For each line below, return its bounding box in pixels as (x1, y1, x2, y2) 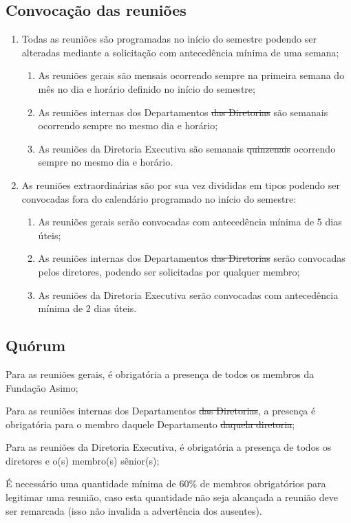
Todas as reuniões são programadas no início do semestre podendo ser (21, 32, 317, 46)
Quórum (6, 335, 66, 356)
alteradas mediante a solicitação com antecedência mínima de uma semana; (21, 45, 339, 59)
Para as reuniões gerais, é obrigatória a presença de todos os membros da (6, 366, 315, 381)
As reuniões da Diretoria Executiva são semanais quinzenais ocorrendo (38, 141, 336, 155)
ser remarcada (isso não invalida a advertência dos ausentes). (6, 503, 262, 518)
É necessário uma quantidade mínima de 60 (6, 476, 189, 491)
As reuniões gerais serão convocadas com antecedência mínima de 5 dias (38, 214, 342, 229)
